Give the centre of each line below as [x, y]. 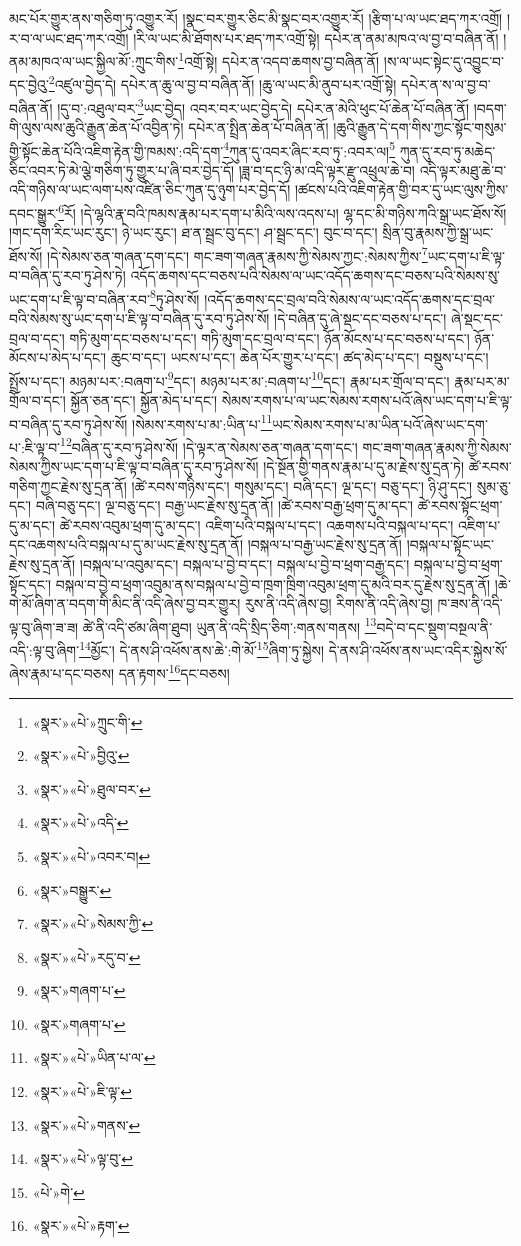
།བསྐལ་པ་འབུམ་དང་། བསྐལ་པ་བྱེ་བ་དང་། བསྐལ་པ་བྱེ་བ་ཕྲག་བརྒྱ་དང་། [244, 564]
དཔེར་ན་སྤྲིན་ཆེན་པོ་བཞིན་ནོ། [258, 126]
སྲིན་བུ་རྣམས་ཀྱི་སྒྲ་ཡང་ [438, 232]
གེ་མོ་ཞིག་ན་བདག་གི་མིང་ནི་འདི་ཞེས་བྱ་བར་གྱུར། [125, 603]
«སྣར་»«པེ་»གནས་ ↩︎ [86, 1124]
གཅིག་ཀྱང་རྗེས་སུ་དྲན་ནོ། [68, 485]
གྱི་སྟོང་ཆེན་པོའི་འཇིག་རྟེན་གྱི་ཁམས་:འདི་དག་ [116, 150]
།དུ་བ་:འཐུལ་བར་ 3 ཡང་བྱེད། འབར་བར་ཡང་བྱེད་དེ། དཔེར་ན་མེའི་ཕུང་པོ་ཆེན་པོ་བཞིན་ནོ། [263, 106]
